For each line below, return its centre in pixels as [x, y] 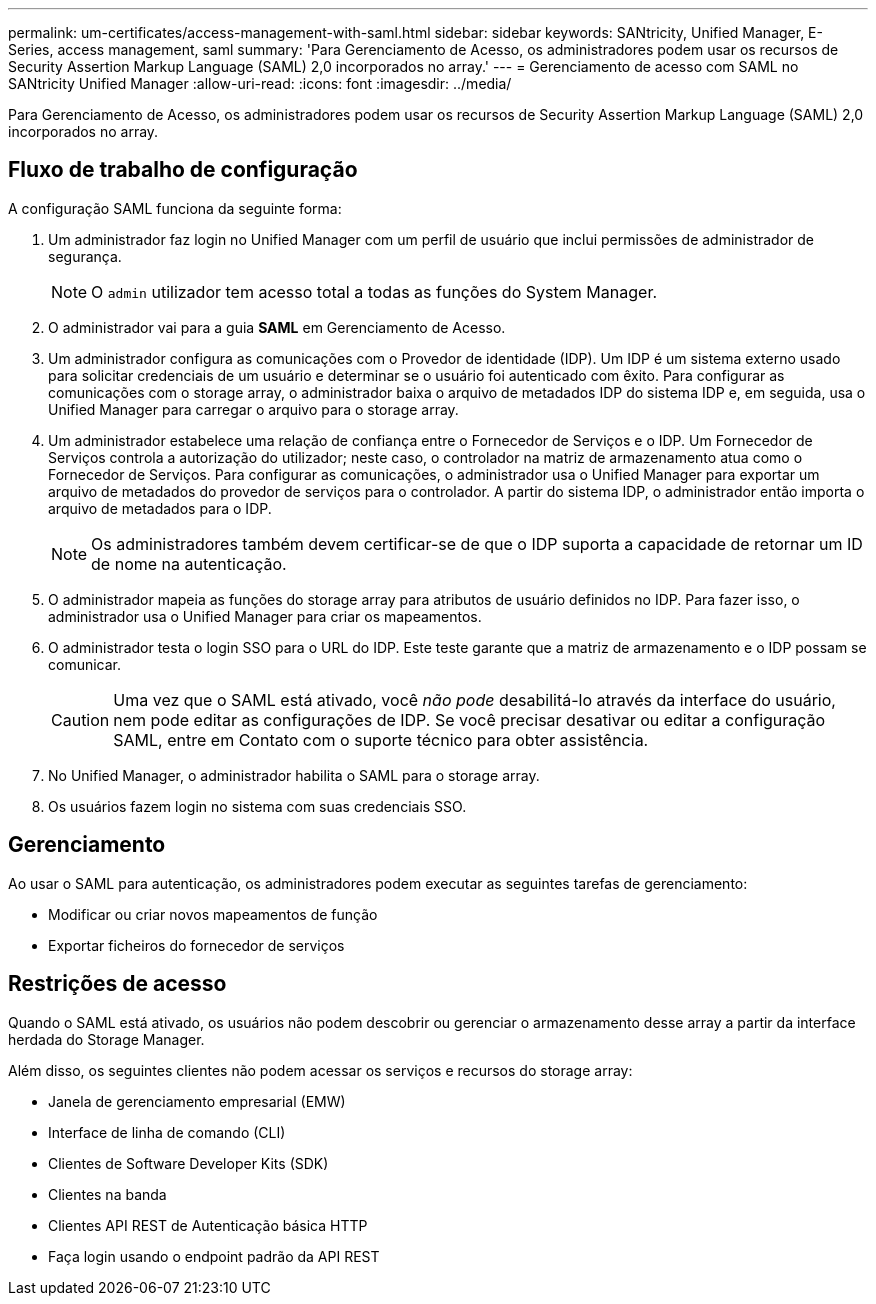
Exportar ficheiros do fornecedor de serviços [196, 945]
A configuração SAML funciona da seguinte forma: [175, 208]
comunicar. [85, 664]
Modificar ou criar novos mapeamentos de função [213, 914]
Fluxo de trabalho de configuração [183, 170]
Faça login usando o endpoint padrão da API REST [214, 1256]
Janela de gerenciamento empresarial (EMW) [197, 1101]
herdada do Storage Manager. [106, 1039]
